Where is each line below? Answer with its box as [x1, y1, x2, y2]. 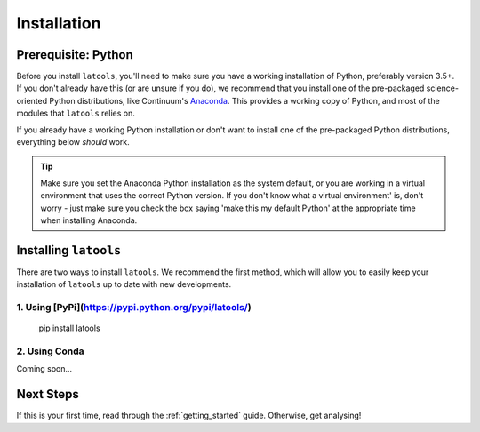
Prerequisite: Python [16, 47, 133, 62]
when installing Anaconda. [40, 214, 138, 226]
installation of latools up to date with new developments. [16, 279, 232, 290]
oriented [16, 95, 48, 106]
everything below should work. [16, 137, 130, 148]
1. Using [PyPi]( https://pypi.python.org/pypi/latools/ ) [16, 301, 252, 314]
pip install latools [38, 323, 101, 333]
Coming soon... [16, 364, 73, 374]
